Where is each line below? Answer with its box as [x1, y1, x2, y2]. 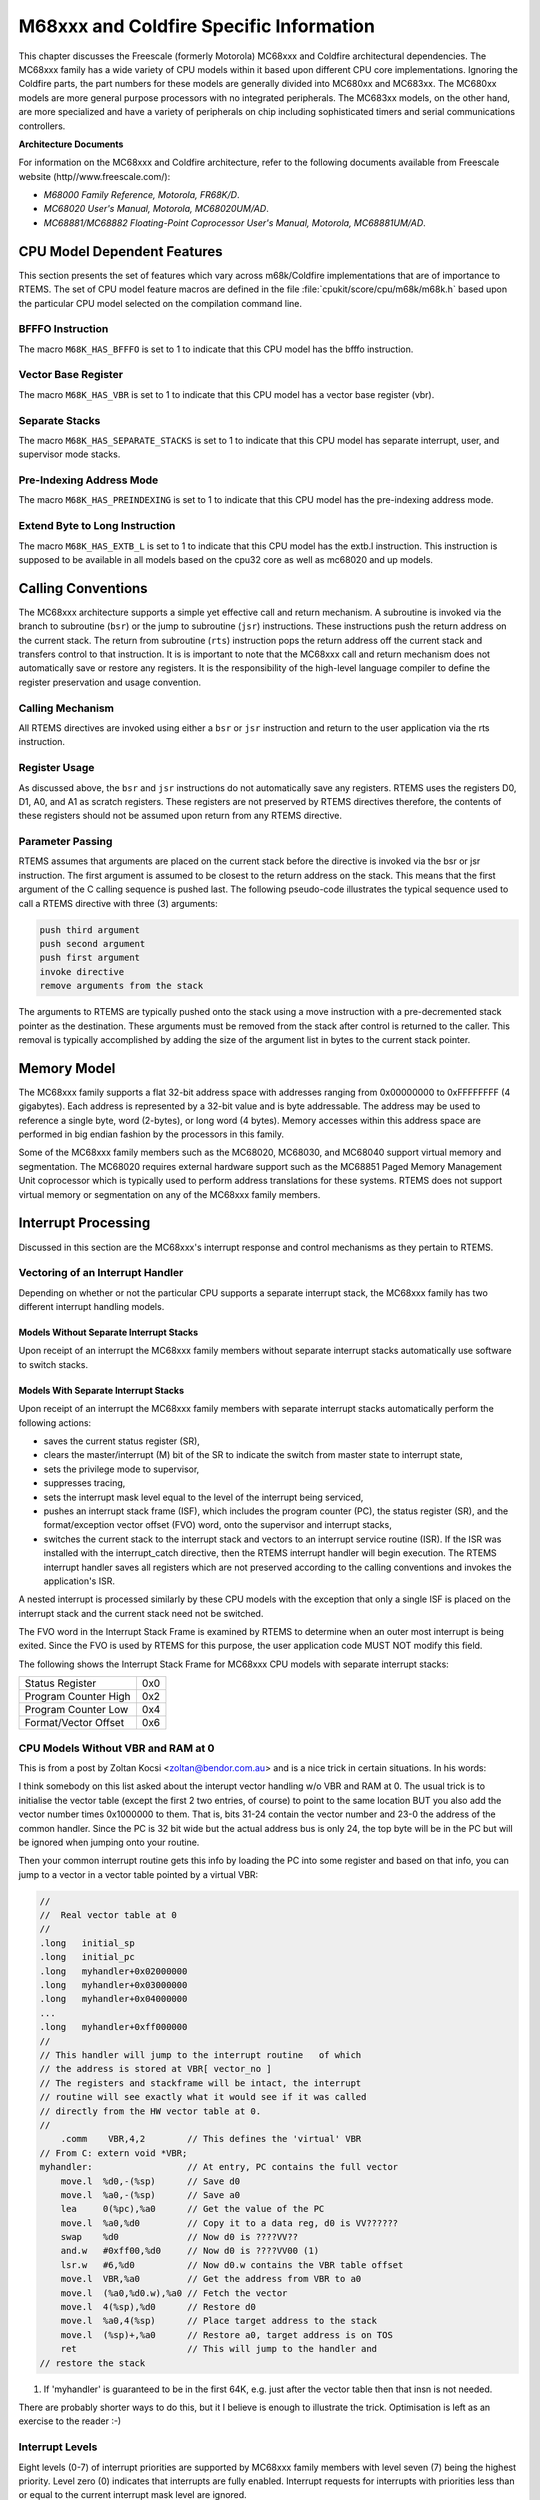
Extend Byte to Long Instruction [18, 519, 176, 533]
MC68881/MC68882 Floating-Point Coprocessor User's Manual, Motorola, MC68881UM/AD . [43, 216, 427, 229]
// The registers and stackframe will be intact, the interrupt [39, 2077, 362, 2089]
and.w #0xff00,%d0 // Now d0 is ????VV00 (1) [60, 2245, 320, 2257]
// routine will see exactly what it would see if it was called [39, 2091, 367, 2103]
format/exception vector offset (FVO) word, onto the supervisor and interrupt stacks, [43, 1519, 392, 1531]
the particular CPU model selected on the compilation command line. [18, 297, 303, 309]
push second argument [39, 938, 146, 950]
